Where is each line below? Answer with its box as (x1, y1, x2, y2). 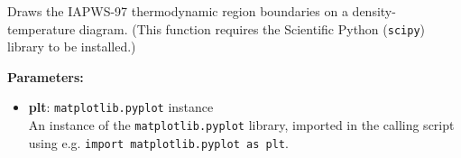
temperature (7, 19, 76, 38)
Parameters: (7, 67, 84, 86)
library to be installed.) (7, 37, 136, 56)
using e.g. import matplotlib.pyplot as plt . (28, 133, 289, 152)
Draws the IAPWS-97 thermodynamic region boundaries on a (7, 2, 348, 20)
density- (352, 2, 396, 20)
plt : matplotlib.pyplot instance (28, 98, 214, 116)
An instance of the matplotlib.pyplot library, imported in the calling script (28, 116, 455, 135)
